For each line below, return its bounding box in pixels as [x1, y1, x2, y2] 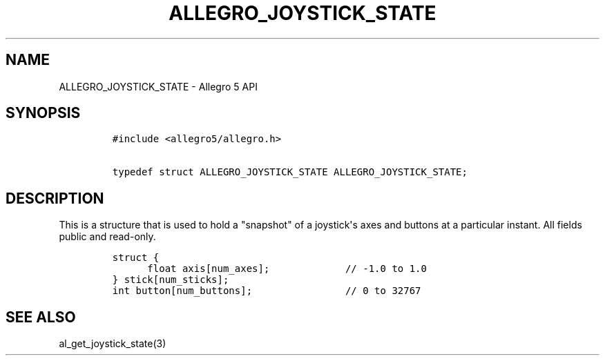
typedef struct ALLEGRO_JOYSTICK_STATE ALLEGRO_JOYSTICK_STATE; [112, 166, 468, 178]
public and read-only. [59, 231, 156, 243]
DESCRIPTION [6, 189, 104, 207]
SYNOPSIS [6, 104, 81, 122]
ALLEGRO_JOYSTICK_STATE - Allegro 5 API [59, 80, 258, 92]
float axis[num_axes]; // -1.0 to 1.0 [147, 263, 427, 275]
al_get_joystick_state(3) [59, 338, 166, 350]
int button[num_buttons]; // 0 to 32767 [112, 285, 421, 297]
